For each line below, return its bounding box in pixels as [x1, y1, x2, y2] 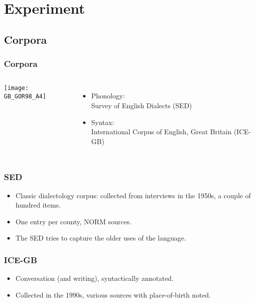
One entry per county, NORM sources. [15, 216, 132, 226]
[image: [4, 85, 29, 92]
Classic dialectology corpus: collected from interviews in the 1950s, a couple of [15, 190, 251, 200]
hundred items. [15, 200, 61, 210]
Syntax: [91, 117, 114, 127]
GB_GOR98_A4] [4, 93, 46, 100]
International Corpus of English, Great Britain [91, 126, 232, 137]
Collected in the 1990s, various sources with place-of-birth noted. [15, 289, 211, 300]
